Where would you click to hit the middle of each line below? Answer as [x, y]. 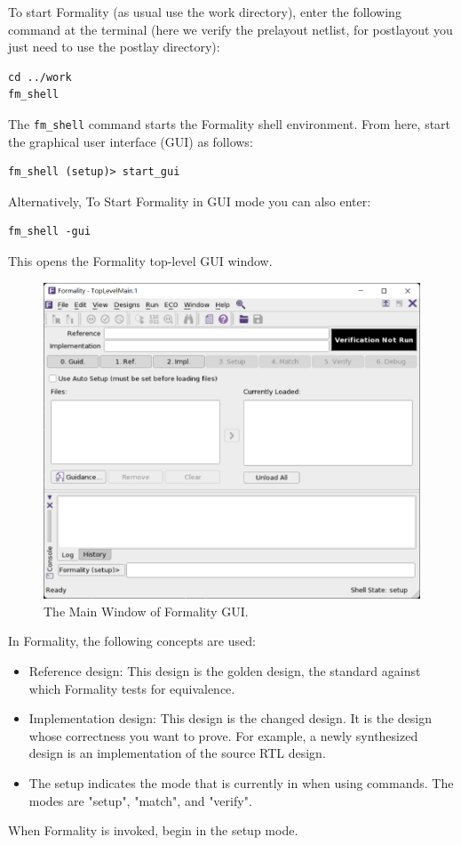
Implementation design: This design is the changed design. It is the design [230, 718]
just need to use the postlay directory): [114, 47]
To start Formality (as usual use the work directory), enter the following [205, 12]
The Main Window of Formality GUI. [146, 611]
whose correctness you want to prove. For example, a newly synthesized [223, 735]
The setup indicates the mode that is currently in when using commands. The [241, 783]
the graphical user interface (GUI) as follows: [131, 141]
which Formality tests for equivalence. [132, 688]
